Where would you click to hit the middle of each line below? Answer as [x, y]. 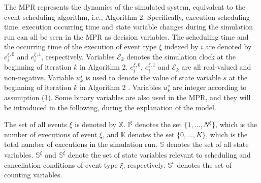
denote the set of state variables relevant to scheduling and [159, 155]
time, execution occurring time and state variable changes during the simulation [128, 27]
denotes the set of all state [207, 144]
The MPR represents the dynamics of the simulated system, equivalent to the [125, 7]
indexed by [181, 47]
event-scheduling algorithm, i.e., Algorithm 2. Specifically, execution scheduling [127, 17]
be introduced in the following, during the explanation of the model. [110, 107]
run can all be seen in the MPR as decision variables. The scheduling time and [126, 36]
